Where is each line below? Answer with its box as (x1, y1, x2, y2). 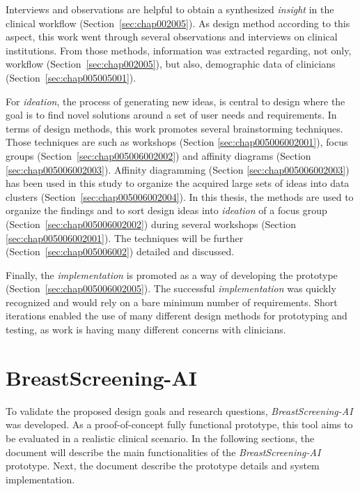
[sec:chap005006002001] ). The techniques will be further (6, 230, 244, 245)
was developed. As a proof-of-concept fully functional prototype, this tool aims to (6, 417, 353, 432)
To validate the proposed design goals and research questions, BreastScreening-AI (6, 403, 353, 418)
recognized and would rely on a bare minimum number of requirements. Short (6, 294, 338, 309)
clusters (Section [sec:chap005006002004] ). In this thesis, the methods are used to (6, 189, 354, 204)
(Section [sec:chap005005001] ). (6, 70, 136, 84)
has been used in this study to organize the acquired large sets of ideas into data (6, 176, 350, 190)
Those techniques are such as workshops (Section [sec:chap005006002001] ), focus (6, 135, 348, 149)
